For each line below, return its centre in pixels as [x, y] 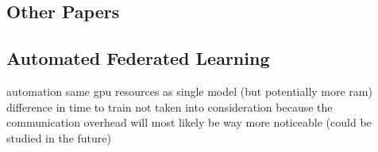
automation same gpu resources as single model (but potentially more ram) [189, 91]
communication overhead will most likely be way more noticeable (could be [189, 122]
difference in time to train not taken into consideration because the [170, 106]
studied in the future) [59, 137]
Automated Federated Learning [138, 58]
